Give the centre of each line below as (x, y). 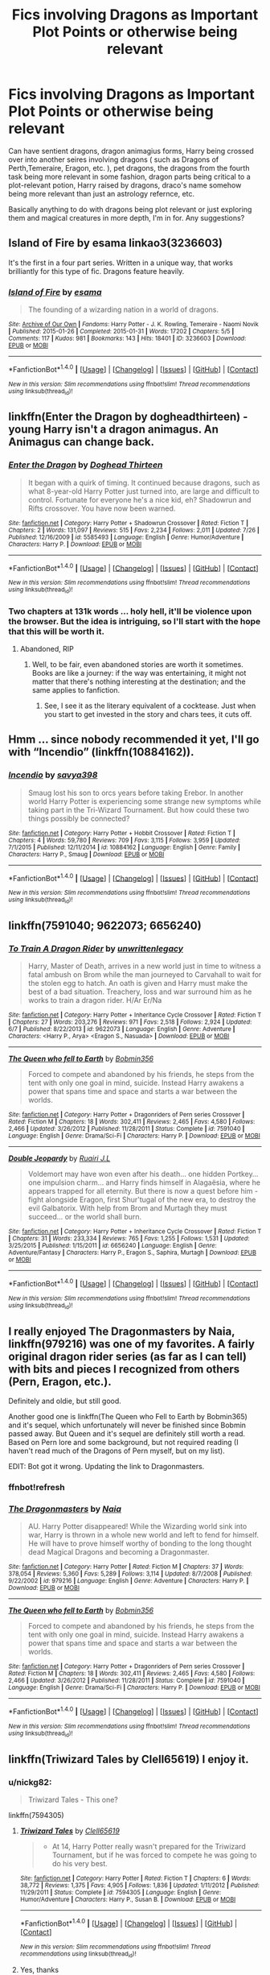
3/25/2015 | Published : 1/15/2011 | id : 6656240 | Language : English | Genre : (112, 1246)
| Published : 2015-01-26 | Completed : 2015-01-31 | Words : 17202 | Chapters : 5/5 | (121, 332)
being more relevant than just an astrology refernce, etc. (102, 193)
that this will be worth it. (56, 631)
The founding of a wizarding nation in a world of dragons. (123, 310)
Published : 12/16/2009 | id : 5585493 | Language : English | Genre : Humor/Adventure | (126, 537)
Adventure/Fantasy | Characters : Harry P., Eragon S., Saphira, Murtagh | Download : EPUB (133, 1253)
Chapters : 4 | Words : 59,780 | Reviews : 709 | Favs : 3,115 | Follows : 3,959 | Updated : (125, 840)
